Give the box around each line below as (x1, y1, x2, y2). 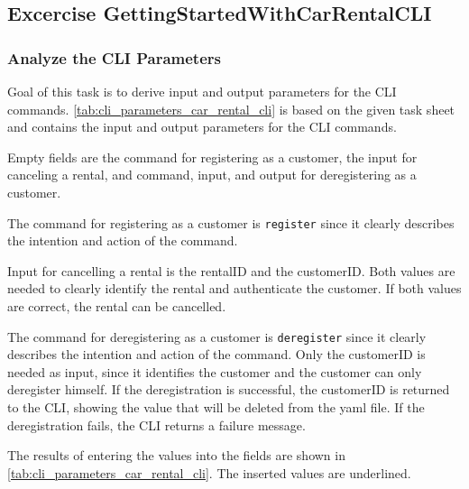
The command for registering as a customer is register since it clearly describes (7, 213, 455, 232)
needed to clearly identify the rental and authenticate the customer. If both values (7, 279, 462, 298)
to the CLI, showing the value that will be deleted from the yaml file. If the (7, 398, 425, 417)
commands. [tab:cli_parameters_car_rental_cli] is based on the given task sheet (7, 99, 455, 118)
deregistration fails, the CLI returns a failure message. (7, 415, 306, 434)
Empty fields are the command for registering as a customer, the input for (7, 147, 418, 166)
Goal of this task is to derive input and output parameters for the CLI (7, 82, 397, 100)
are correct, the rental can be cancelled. (7, 297, 226, 315)
